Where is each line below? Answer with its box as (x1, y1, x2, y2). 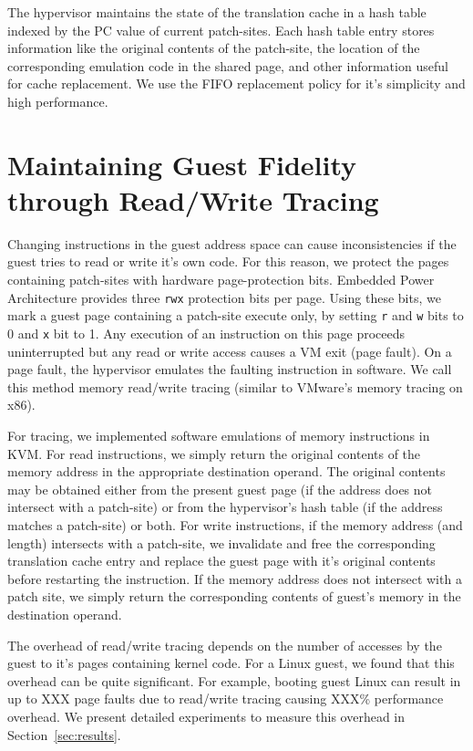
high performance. (7, 91, 108, 110)
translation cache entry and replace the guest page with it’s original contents (7, 551, 436, 570)
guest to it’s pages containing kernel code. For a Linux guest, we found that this (7, 653, 455, 673)
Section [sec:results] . (7, 725, 121, 744)
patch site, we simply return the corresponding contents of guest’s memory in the (7, 587, 461, 606)
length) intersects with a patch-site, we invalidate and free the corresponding (7, 533, 436, 552)
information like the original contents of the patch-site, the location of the (7, 38, 420, 57)
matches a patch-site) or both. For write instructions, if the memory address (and (7, 515, 463, 534)
